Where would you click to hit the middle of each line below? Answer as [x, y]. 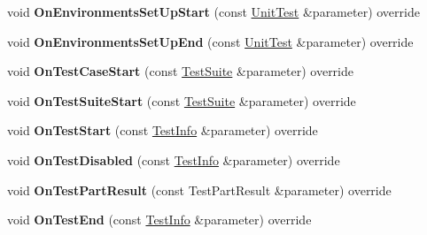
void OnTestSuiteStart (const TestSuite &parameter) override [182, 100]
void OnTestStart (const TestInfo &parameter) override [163, 130]
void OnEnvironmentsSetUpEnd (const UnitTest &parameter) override [210, 41]
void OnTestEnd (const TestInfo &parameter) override [159, 220]
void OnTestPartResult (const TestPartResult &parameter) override [199, 190]
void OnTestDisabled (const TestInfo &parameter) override [174, 159]
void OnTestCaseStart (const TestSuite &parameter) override [180, 71]
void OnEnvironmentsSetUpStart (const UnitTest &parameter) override [213, 11]
